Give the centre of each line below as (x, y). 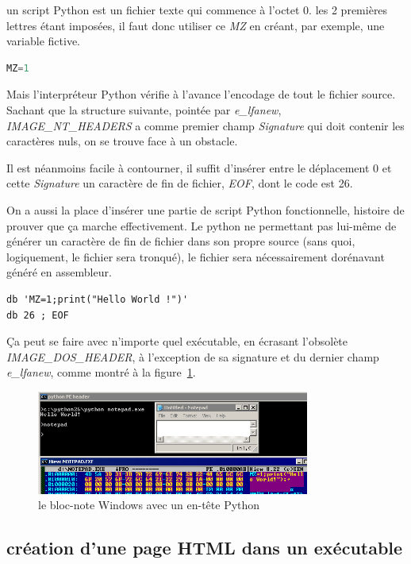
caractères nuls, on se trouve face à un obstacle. (122, 141)
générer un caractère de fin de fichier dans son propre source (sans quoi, (181, 241)
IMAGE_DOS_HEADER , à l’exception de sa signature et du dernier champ (193, 356)
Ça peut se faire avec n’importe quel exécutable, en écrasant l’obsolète (177, 341)
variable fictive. (43, 41)
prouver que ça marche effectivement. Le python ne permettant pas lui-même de (202, 225)
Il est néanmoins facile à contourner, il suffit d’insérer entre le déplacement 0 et (199, 167)
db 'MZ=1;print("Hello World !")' (98, 299)
